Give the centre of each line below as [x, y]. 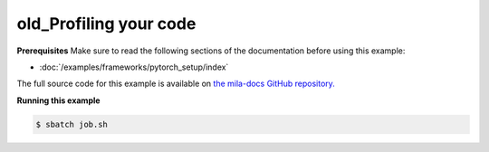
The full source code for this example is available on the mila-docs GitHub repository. [176, 84]
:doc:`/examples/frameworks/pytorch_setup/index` [134, 67]
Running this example [58, 100]
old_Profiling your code [106, 24]
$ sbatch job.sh [72, 124]
